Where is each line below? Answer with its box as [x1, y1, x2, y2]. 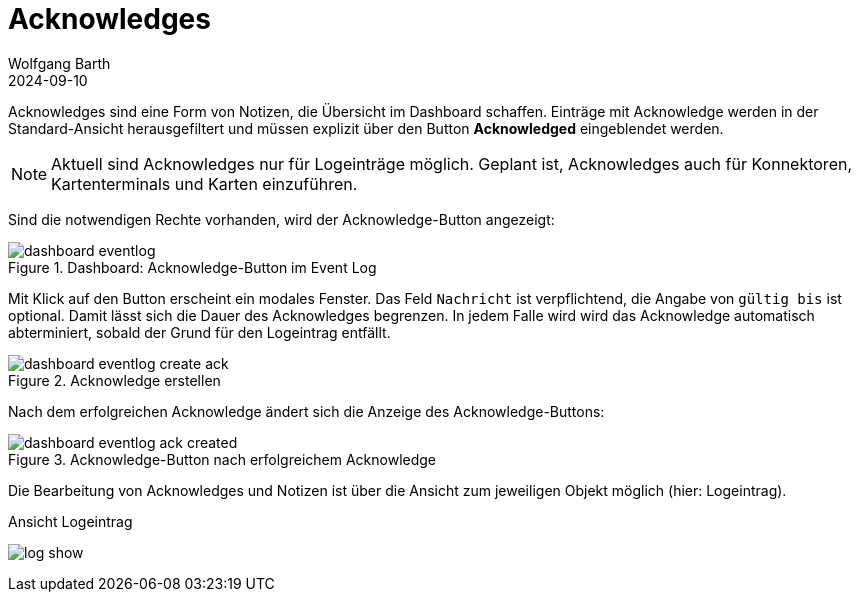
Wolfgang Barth [8, 54, 111, 72]
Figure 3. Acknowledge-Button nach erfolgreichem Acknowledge [8, 450, 437, 468]
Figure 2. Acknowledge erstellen [8, 371, 221, 389]
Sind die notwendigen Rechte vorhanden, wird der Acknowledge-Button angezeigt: [8, 210, 555, 228]
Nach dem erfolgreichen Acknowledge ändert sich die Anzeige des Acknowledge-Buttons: [8, 402, 605, 420]
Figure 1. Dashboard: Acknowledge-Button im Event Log [8, 258, 377, 276]
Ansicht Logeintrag [8, 512, 133, 530]
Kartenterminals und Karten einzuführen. [51, 173, 358, 194]
